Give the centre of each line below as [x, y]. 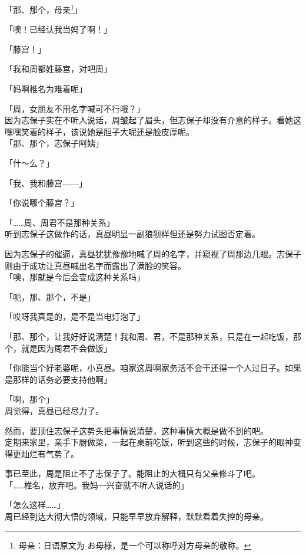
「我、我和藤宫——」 [46, 183]
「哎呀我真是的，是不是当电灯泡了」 [75, 316]
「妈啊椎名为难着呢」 [46, 89]
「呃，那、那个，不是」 [50, 296]
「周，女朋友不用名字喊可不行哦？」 [75, 108]
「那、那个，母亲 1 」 [44, 9]
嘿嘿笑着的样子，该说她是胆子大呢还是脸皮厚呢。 [99, 131]
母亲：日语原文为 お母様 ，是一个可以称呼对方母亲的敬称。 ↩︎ [135, 545]
